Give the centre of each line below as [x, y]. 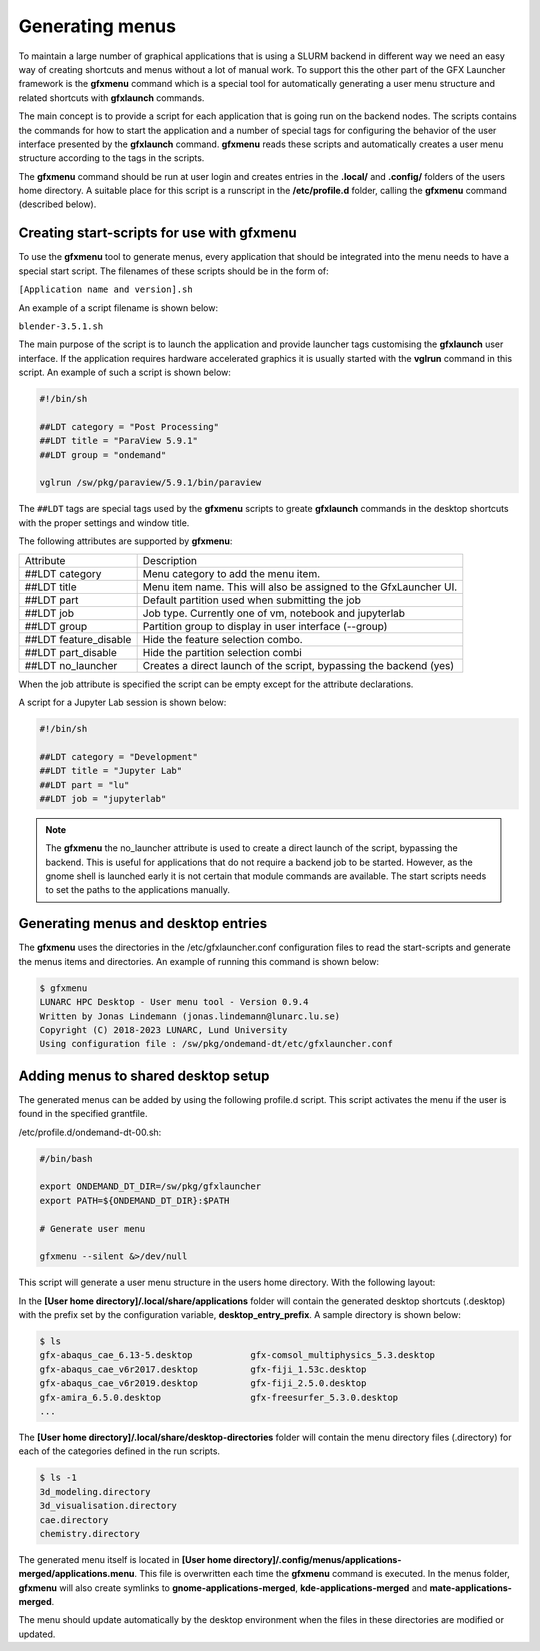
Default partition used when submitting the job [252, 600]
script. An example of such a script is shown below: [125, 372]
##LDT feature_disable [78, 639]
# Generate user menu [92, 1228]
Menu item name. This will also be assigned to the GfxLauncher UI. [300, 587]
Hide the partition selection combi [222, 652]
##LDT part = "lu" [84, 784]
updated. [37, 1634]
